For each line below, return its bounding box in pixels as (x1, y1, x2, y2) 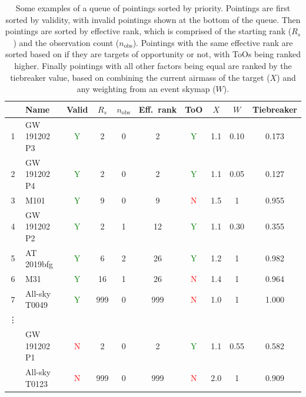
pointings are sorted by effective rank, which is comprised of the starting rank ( (5, 25, 292, 37)
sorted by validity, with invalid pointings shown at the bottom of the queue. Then (5, 13, 301, 25)
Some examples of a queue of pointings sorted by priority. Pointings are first (15, 2, 291, 14)
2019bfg (25, 258, 54, 270)
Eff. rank (138, 103, 177, 115)
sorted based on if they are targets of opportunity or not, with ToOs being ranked (5, 48, 301, 60)
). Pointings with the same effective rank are (132, 36, 293, 48)
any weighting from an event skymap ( (76, 83, 216, 95)
